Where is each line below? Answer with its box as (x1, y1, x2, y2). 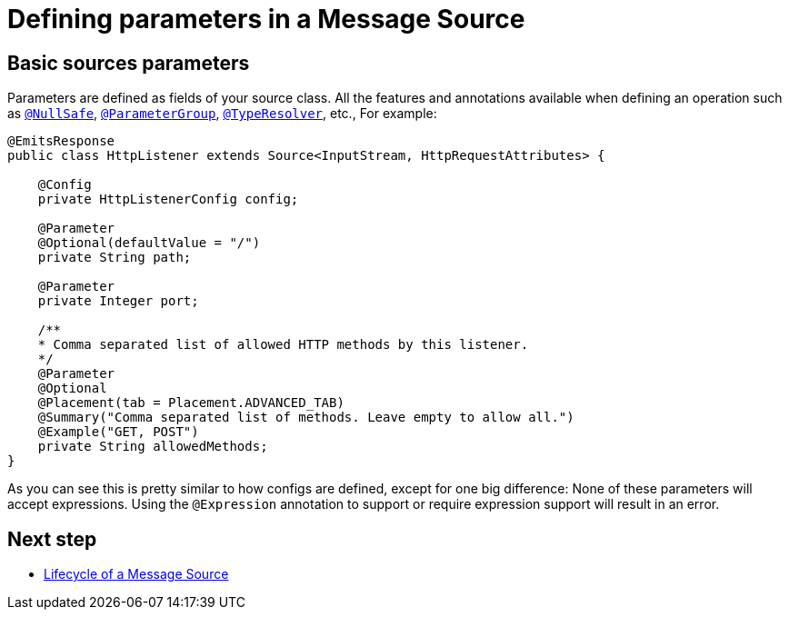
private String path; (37, 250, 192, 265)
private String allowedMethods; (37, 439, 268, 454)
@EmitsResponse (7, 134, 115, 149)
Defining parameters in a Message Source (7, 4, 525, 35)
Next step (7, 527, 97, 551)
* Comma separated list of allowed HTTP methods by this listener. (37, 337, 529, 353)
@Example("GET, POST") (37, 424, 199, 440)
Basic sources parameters (7, 51, 250, 75)
